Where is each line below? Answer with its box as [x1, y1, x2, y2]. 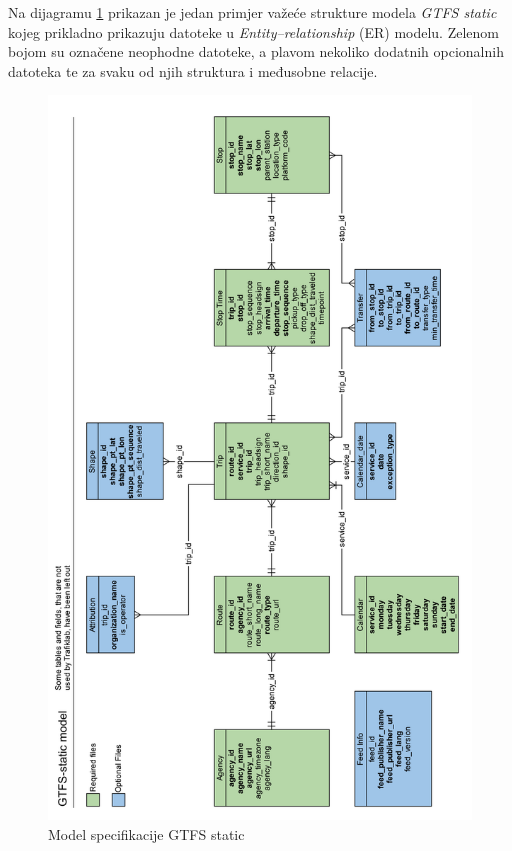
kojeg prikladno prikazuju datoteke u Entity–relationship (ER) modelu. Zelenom [8, 21, 499, 42]
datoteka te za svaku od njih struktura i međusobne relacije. [8, 60, 378, 81]
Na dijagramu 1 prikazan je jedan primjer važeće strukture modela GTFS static [8, 2, 497, 22]
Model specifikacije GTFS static [48, 823, 245, 844]
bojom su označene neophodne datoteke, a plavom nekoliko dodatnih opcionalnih [8, 41, 504, 62]
